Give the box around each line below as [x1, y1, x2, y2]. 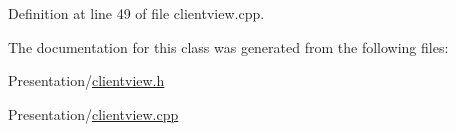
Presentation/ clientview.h [8, 70, 165, 91]
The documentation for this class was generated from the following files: [8, 36, 449, 57]
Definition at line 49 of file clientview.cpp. [8, 3, 265, 23]
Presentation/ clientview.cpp [8, 103, 179, 124]
